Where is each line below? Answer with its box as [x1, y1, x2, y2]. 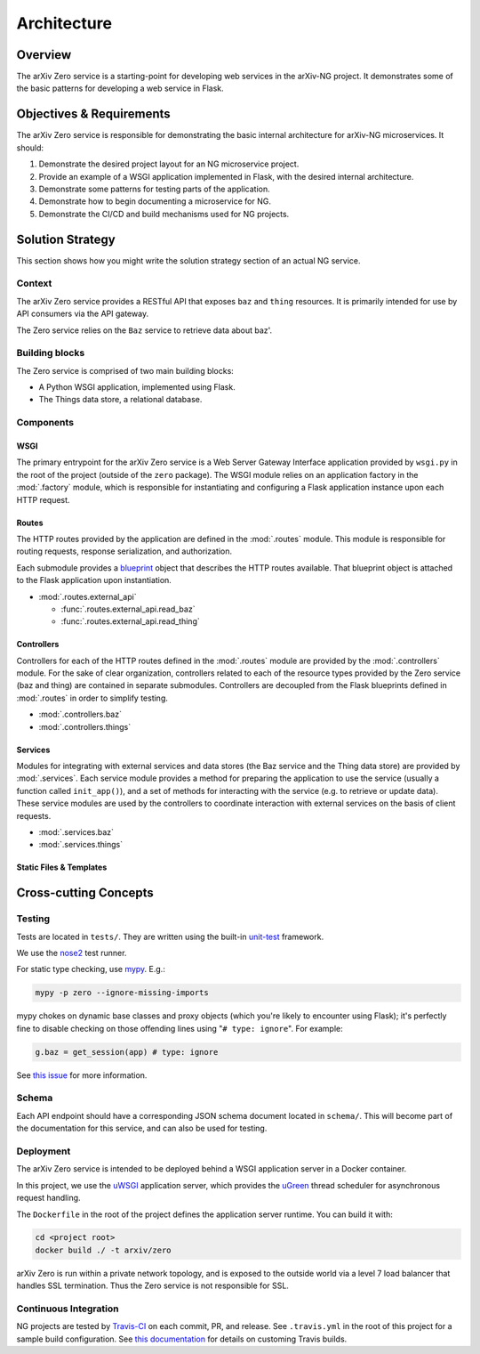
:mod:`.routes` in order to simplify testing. [16, 693, 169, 703]
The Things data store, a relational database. [38, 394, 203, 405]
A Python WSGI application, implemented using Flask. [38, 382, 236, 393]
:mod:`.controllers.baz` [38, 709, 122, 720]
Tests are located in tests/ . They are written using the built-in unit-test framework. [16, 931, 324, 942]
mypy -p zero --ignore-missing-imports [35, 988, 209, 998]
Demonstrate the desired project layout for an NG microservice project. [38, 158, 300, 169]
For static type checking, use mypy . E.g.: [16, 964, 166, 975]
